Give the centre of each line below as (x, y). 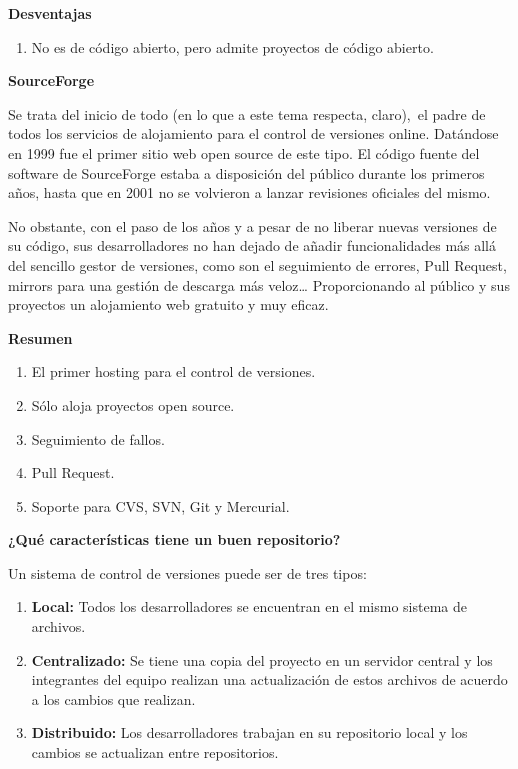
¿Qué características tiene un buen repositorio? (174, 539)
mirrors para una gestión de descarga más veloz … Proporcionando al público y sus (259, 284)
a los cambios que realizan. (113, 698)
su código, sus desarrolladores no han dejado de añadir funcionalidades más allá (252, 245)
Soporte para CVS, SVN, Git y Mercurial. (160, 505)
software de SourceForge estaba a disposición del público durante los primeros (246, 172)
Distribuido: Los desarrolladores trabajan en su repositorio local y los (249, 732)
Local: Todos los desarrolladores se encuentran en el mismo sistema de (249, 606)
